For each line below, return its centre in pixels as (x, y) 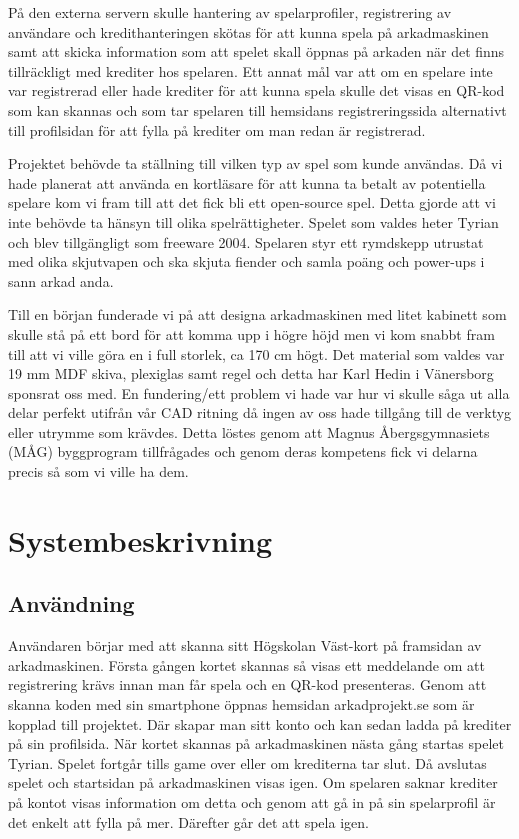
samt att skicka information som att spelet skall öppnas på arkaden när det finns (256, 51)
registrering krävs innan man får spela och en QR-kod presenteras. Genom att (247, 684)
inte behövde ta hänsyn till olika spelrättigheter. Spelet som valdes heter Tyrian (253, 221)
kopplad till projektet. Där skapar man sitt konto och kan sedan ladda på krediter (260, 723)
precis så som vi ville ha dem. (98, 471)
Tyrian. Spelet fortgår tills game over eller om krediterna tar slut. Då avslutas (247, 762)
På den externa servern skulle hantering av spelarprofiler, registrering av (230, 12)
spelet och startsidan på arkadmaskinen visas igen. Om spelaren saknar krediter (253, 782)
